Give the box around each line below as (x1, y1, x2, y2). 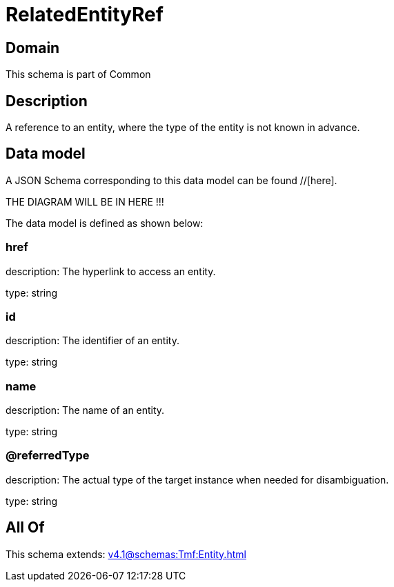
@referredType (6, 448, 90, 463)
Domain (6, 39, 60, 57)
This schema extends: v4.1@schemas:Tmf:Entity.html (6, 548, 246, 560)
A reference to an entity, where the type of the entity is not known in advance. (6, 121, 360, 134)
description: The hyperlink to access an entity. (6, 265, 216, 277)
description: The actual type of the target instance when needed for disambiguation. (6, 473, 389, 486)
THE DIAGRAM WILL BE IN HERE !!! (6, 195, 164, 208)
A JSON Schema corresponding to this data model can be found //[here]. (6, 174, 337, 186)
